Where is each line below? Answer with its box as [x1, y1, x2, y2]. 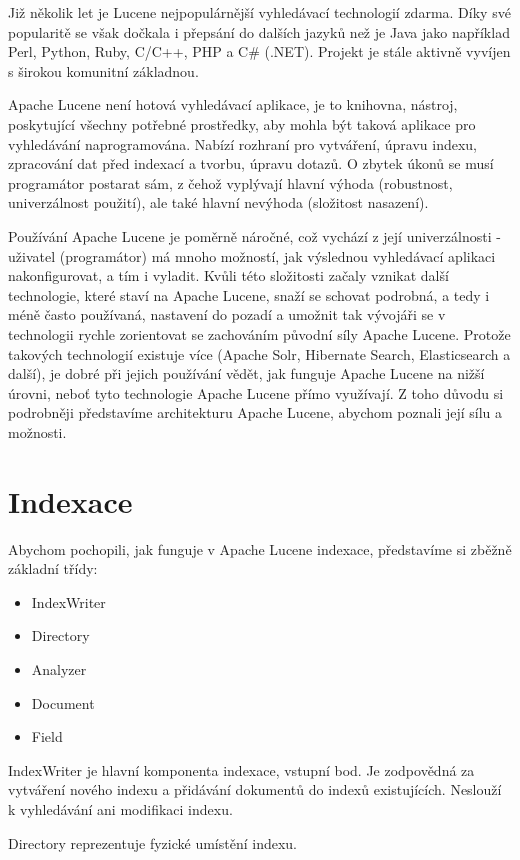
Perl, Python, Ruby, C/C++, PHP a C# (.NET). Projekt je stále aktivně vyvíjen [8, 41, 511, 62]
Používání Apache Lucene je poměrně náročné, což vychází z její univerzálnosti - [8, 225, 501, 246]
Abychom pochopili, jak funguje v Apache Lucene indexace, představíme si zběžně [8, 538, 512, 559]
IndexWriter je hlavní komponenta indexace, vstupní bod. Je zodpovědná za [8, 759, 475, 780]
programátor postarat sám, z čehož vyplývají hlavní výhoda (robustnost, [8, 172, 453, 193]
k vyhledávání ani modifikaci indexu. [8, 798, 233, 819]
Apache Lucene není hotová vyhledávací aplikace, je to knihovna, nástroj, [8, 94, 458, 115]
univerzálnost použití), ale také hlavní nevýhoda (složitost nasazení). [8, 192, 429, 213]
